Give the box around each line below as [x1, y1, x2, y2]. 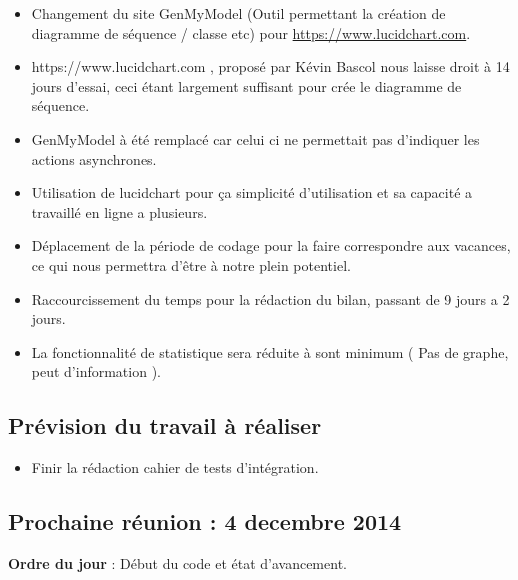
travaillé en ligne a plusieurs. [31, 201, 208, 222]
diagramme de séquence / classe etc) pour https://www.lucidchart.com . [31, 22, 471, 43]
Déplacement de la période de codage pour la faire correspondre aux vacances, [31, 235, 511, 256]
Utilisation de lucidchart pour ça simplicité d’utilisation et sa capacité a [31, 182, 473, 203]
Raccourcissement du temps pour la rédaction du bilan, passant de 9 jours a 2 [31, 288, 510, 309]
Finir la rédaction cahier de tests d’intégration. [31, 457, 319, 478]
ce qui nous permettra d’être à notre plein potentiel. [31, 254, 351, 275]
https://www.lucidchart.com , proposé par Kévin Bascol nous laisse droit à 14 [31, 56, 510, 77]
